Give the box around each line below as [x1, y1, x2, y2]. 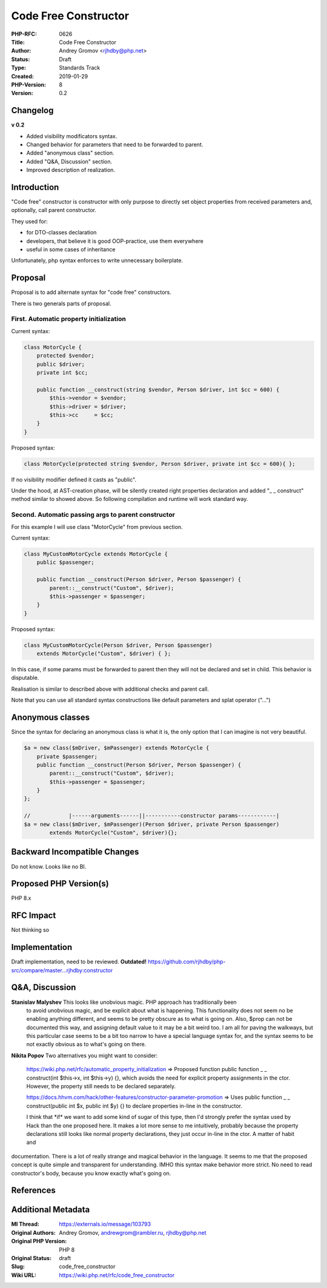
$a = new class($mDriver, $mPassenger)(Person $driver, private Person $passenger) [24, 821, 280, 828]
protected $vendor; [36, 352, 95, 359]
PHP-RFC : [11, 30, 38, 38]
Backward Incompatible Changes [11, 847, 139, 857]
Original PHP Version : [11, 1238, 67, 1245]
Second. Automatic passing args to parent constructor [11, 511, 176, 519]
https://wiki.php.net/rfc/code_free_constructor [59, 1271, 175, 1278]
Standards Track [59, 64, 101, 71]
